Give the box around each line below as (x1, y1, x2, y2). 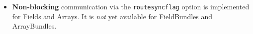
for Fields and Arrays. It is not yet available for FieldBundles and (12, 11, 213, 21)
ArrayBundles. (12, 21, 57, 31)
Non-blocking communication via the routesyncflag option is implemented (12, 1, 250, 11)
